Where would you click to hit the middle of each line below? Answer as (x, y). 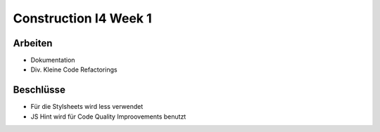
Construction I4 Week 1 (83, 18)
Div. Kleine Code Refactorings (74, 70)
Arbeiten (33, 43)
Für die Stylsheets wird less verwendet (87, 107)
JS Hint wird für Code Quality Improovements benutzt (108, 117)
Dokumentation (53, 60)
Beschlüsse (39, 90)
